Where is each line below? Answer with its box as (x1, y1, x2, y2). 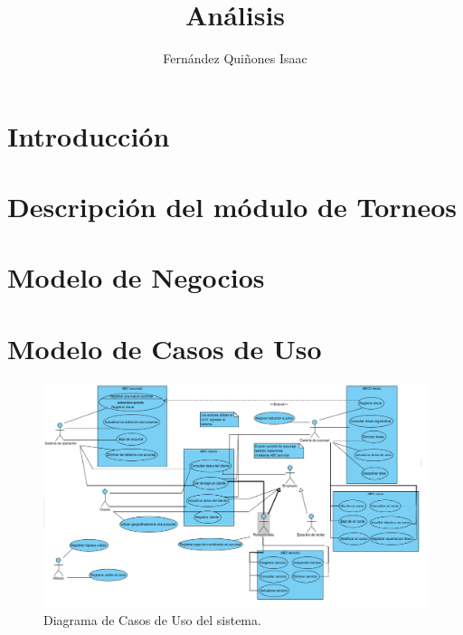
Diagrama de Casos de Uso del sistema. (43, 611, 261, 630)
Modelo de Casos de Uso (7, 329, 322, 366)
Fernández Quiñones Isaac (163, 49, 307, 68)
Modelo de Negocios (7, 259, 265, 296)
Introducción (7, 117, 170, 154)
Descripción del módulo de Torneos (7, 188, 458, 225)
